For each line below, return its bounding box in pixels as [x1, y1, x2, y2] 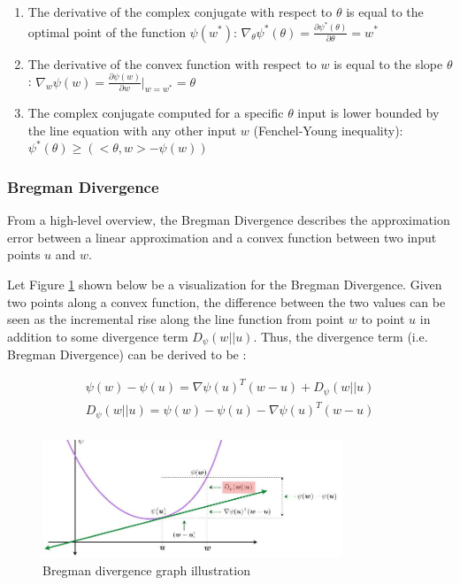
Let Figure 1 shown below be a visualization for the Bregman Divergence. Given [7, 275, 442, 294]
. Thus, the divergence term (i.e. [253, 327, 428, 345]
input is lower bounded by [297, 104, 440, 122]
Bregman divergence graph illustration [42, 560, 250, 579]
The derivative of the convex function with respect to [27, 54, 317, 73]
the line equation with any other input [27, 120, 237, 139]
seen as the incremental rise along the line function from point [7, 310, 345, 328]
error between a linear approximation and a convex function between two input [7, 227, 437, 246]
